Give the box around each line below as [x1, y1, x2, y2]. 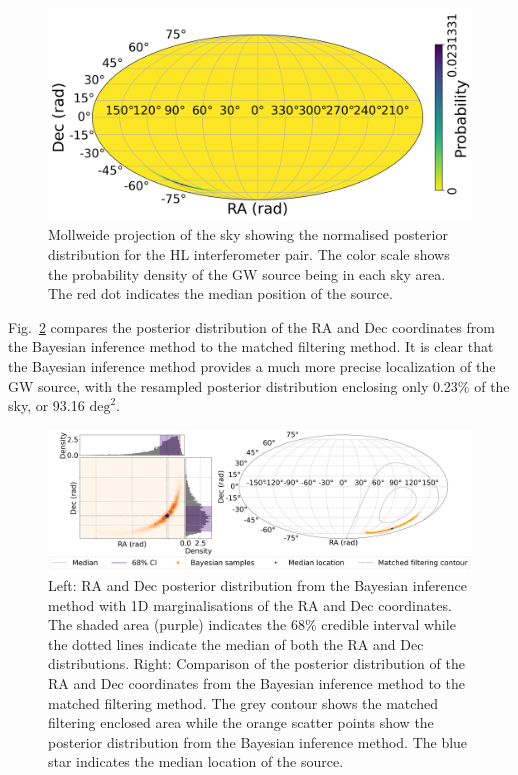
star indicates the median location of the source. [48, 751, 344, 772]
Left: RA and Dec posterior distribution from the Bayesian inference [48, 574, 467, 595]
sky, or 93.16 [8, 395, 85, 416]
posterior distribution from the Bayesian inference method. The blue [48, 731, 468, 752]
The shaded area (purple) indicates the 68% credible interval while [48, 614, 456, 635]
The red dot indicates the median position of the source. [48, 283, 393, 304]
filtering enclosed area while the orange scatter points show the [48, 712, 434, 733]
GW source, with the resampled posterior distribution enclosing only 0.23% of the [8, 375, 510, 396]
